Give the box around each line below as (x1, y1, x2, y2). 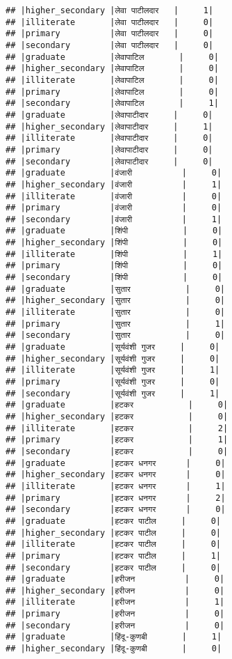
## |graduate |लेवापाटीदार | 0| (6, 109, 213, 120)
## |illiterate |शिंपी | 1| (6, 249, 223, 259)
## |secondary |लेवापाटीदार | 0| (6, 156, 213, 166)
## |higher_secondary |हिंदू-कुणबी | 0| (6, 644, 222, 654)
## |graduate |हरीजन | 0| (6, 574, 225, 584)
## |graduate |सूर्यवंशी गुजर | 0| (6, 342, 220, 352)
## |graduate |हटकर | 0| (6, 400, 229, 410)
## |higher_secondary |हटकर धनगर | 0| (6, 470, 226, 480)
